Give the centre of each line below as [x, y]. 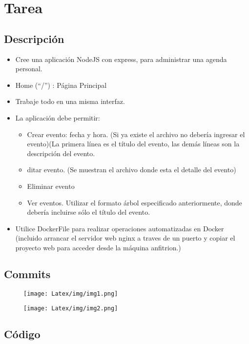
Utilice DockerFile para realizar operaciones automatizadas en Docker [120, 228]
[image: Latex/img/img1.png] [71, 293]
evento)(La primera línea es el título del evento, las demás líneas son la [133, 144]
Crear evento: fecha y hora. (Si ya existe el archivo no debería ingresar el [136, 134]
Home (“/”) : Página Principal [61, 85]
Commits [27, 273]
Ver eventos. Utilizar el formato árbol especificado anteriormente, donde [135, 202]
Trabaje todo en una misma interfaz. [70, 101]
